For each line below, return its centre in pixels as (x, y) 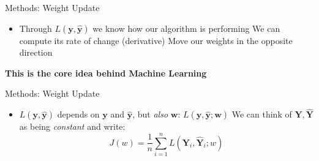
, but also (150, 114)
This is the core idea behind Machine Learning (106, 73)
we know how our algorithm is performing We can (186, 28)
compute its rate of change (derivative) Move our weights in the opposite (156, 40)
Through (36, 28)
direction (36, 52)
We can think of (262, 114)
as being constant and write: (72, 126)
